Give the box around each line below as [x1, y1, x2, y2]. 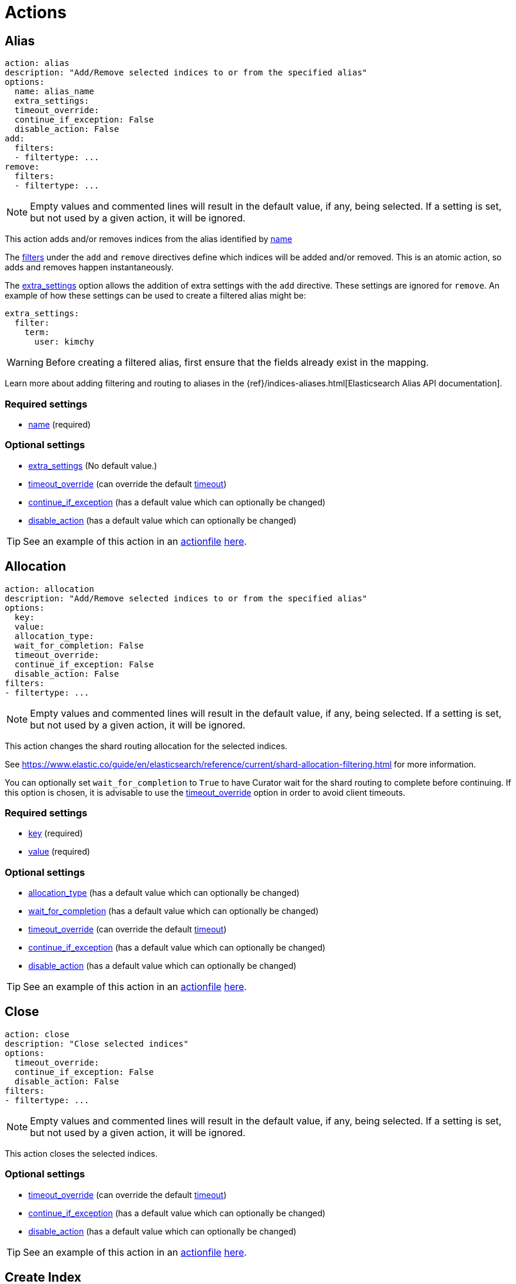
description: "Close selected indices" [5, 1038, 188, 1048]
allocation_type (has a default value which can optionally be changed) [28, 888, 300, 898]
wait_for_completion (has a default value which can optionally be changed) [28, 906, 319, 916]
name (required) [28, 419, 91, 429]
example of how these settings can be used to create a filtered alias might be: [5, 290, 306, 301]
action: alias [5, 58, 70, 68]
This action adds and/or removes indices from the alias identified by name [5, 234, 292, 244]
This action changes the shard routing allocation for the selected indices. [5, 740, 287, 751]
